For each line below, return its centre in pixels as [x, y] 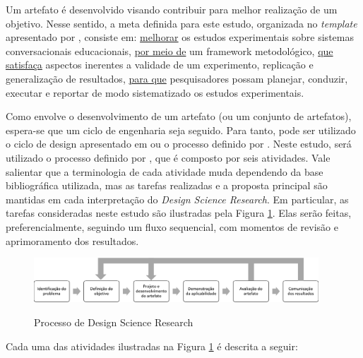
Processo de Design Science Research [114, 322]
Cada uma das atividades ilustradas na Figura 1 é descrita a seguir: [152, 346]
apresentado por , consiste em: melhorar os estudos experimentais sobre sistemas [180, 37]
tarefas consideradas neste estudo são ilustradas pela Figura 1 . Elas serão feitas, [179, 213]
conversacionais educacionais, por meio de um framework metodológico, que [169, 50]
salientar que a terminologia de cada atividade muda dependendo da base [165, 171]
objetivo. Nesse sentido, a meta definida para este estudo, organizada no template [181, 23]
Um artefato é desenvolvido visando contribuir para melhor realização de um [172, 9]
